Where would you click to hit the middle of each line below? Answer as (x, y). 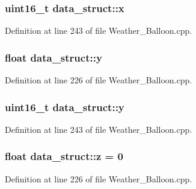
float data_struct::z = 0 (64, 156)
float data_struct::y (54, 57)
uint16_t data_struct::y (65, 107)
